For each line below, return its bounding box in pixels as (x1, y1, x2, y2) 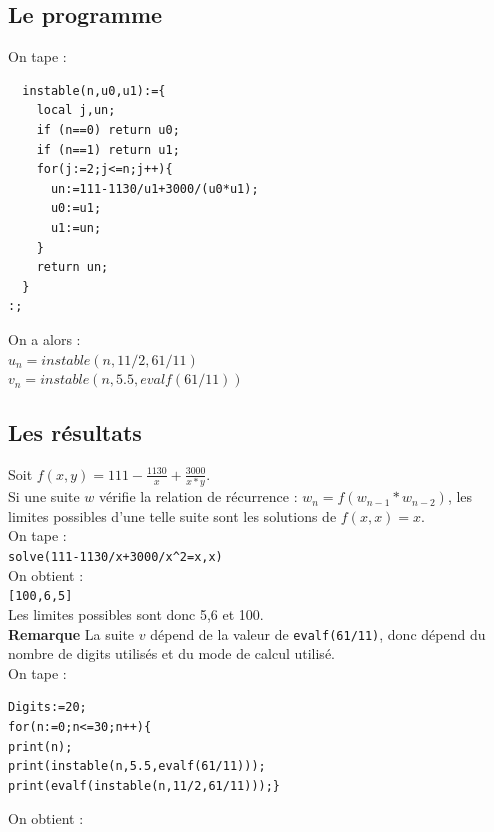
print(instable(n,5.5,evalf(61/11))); (8, 759, 266, 774)
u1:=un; (50, 220, 102, 235)
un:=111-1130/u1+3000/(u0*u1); (50, 181, 259, 196)
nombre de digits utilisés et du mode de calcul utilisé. (8, 643, 335, 664)
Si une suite (8, 486, 80, 507)
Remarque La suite (8, 623, 135, 644)
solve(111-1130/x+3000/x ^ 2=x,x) (8, 550, 223, 564)
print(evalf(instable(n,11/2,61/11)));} (8, 778, 281, 793)
